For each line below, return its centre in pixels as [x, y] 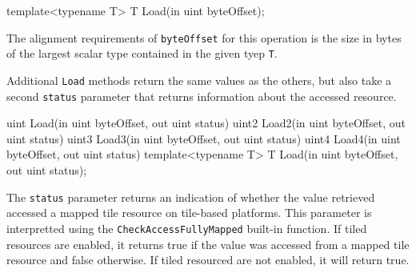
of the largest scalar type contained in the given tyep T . [142, 53]
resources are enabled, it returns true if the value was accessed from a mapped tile [208, 244]
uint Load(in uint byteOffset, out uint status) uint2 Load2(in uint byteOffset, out [206, 123]
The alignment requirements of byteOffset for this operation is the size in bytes [204, 37]
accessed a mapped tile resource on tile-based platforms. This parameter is [189, 213]
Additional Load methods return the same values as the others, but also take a [199, 80]
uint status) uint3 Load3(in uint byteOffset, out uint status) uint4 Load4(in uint [204, 138]
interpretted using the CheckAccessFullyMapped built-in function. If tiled [187, 228]
